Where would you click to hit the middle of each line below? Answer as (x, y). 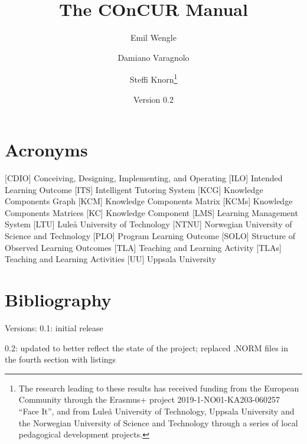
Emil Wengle (153, 37)
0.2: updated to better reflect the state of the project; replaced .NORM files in (147, 347)
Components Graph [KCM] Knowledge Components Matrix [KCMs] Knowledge (149, 201)
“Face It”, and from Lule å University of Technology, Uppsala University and (156, 411)
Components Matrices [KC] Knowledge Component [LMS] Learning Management (151, 212)
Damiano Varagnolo (153, 57)
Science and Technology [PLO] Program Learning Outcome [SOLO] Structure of (150, 236)
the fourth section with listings (61, 359)
